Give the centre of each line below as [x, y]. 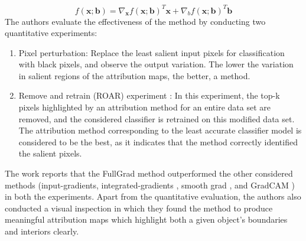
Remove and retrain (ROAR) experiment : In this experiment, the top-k [149, 95]
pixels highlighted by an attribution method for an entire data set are [144, 107]
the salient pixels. [50, 153]
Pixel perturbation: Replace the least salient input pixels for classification [152, 52]
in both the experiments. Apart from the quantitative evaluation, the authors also [153, 196]
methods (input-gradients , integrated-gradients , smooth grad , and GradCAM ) [150, 185]
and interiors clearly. [42, 231]
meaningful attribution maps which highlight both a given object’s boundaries [146, 219]
